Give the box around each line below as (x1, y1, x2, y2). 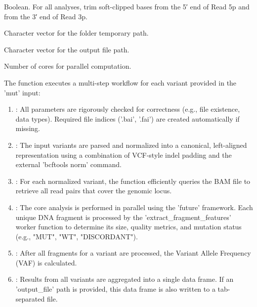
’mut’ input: (4, 87, 41, 97)
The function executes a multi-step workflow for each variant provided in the (4, 77, 237, 88)
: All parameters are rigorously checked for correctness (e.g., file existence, (15, 104, 240, 114)
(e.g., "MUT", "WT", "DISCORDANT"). (15, 231, 138, 241)
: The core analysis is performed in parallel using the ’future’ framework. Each (15, 202, 253, 212)
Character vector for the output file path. (4, 44, 129, 54)
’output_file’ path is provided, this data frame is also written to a (15, 284, 215, 294)
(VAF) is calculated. (15, 257, 77, 267)
